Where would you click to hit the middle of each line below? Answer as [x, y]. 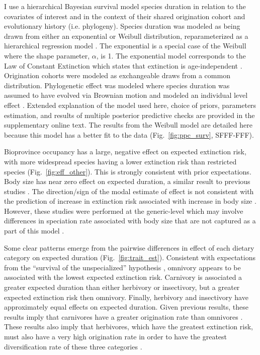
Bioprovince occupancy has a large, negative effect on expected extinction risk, [125, 152]
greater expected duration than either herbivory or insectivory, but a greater [122, 287]
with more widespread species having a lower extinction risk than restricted [120, 161]
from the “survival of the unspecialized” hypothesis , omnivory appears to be [122, 267]
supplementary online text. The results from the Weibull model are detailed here [128, 125]
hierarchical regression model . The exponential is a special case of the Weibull [125, 46]
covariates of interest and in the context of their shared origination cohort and [125, 16]
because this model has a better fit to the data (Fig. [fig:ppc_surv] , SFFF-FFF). [129, 134]
